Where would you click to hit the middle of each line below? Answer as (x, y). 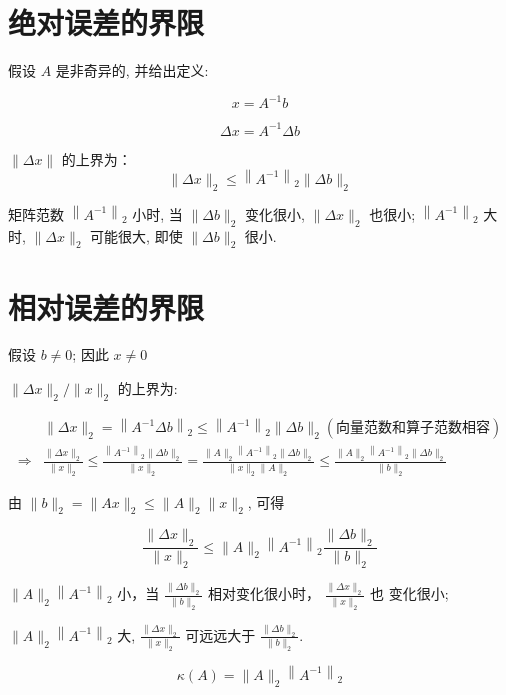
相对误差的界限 (106, 306)
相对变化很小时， (263, 593)
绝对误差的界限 (106, 22)
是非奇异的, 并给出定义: (132, 70)
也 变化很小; (409, 593)
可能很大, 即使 (136, 235)
